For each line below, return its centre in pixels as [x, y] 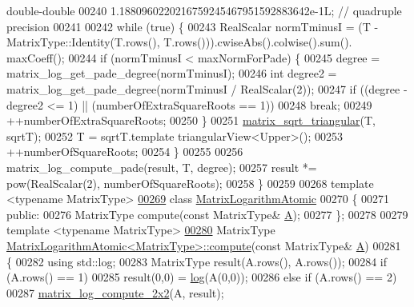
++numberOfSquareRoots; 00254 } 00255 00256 [125, 152]
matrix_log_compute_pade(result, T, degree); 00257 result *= [162, 167]
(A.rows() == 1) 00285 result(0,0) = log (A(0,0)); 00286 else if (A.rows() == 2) [202, 277]
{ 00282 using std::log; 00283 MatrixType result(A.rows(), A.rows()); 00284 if [197, 261]
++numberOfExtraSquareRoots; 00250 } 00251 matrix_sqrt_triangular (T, [191, 120]
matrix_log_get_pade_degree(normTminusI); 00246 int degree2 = [172, 73]
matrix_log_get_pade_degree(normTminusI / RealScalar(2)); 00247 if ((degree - [207, 88]
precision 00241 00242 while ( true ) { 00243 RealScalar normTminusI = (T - [193, 26]
